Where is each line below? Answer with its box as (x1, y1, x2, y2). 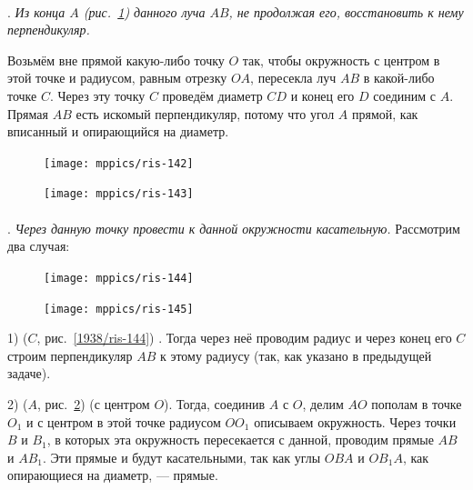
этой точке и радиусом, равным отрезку (7, 68, 227, 87)
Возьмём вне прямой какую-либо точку (7, 50, 225, 69)
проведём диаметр (162, 85, 263, 105)
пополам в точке (371, 394, 462, 413)
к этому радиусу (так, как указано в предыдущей (159, 345, 432, 365)
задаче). (7, 364, 51, 383)
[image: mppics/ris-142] (44, 156, 194, 170)
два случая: (7, 236, 70, 255)
